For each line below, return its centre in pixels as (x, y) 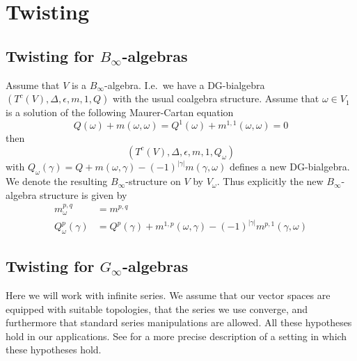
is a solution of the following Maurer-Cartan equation (120, 112)
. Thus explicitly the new (270, 181)
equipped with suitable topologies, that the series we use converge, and (157, 308)
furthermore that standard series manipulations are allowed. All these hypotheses (179, 322)
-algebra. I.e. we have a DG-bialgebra (185, 85)
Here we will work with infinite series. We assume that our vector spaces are (168, 295)
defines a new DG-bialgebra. (289, 167)
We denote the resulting (57, 181)
